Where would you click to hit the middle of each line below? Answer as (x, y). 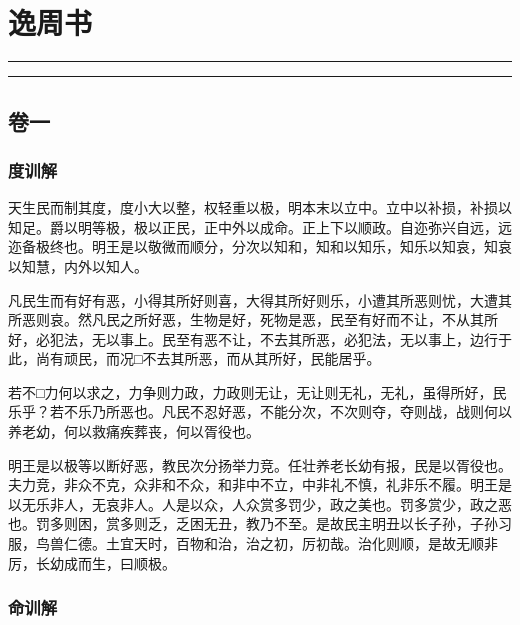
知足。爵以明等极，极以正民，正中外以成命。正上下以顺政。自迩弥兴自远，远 (260, 226)
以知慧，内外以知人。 (78, 265)
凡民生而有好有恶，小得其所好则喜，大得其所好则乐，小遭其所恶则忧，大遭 (253, 299)
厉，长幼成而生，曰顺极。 (92, 562)
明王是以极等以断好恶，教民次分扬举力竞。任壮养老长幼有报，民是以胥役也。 (260, 464)
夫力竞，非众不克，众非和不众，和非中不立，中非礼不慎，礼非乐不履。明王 (253, 484)
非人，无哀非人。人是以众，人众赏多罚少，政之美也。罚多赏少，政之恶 (280, 503)
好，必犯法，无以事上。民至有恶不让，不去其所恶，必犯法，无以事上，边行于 (260, 338)
